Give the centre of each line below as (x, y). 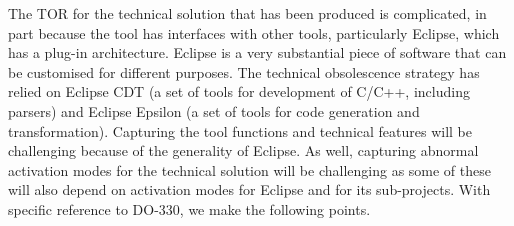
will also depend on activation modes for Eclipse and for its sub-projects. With (249, 189)
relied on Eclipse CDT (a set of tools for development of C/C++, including (239, 91)
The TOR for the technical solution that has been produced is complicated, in (247, 13)
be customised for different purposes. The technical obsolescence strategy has (244, 71)
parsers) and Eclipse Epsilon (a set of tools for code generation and (214, 110)
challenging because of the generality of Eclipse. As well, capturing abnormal (243, 150)
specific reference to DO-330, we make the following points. (189, 208)
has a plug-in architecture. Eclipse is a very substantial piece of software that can (257, 52)
